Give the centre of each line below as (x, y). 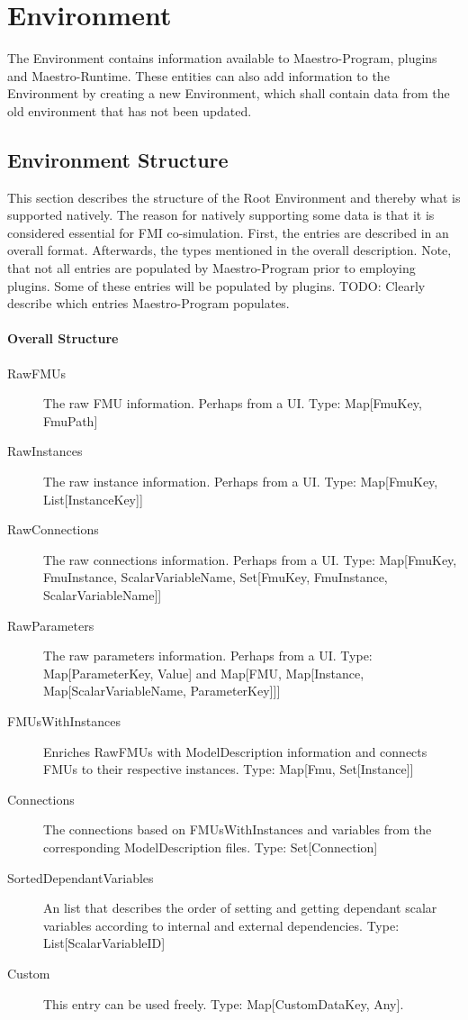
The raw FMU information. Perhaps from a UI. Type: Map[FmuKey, (233, 403)
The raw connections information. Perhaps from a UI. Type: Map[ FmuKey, (250, 559)
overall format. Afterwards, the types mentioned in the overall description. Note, (229, 250)
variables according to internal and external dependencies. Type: (221, 925)
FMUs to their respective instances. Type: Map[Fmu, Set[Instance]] (229, 769)
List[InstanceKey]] (93, 499)
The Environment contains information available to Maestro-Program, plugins (222, 58)
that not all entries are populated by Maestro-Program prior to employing (211, 268)
